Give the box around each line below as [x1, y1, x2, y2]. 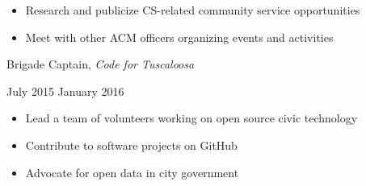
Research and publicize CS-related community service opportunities [25, 2, 360, 18]
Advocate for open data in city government [25, 163, 239, 180]
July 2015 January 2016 [6, 82, 124, 99]
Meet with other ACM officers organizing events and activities [25, 28, 334, 45]
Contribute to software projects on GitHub [25, 136, 238, 153]
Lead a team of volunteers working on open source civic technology [25, 110, 358, 126]
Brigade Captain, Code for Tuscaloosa [6, 56, 195, 72]
